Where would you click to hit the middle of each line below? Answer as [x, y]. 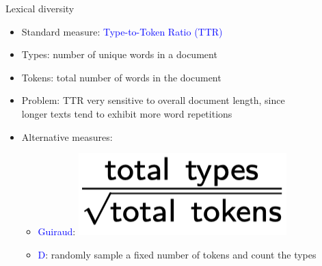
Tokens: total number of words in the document [121, 77]
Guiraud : [57, 231]
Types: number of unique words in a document [119, 54]
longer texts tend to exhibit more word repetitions [127, 113]
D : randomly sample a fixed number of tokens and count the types [177, 254]
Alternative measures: [67, 136]
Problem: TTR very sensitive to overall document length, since [153, 100]
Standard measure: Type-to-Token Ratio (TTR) [122, 31]
